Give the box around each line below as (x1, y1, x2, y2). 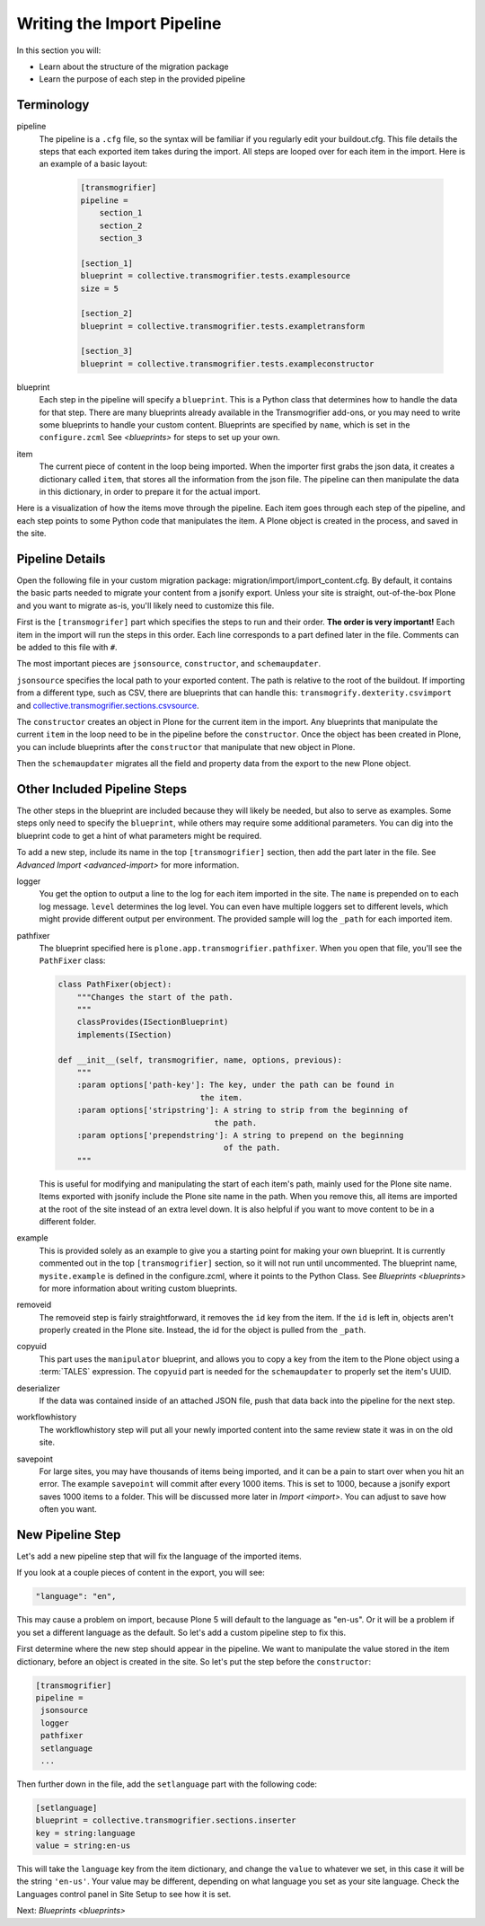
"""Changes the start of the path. (76, 992, 234, 1002)
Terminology (16, 97, 90, 112)
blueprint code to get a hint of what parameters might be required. (16, 830, 262, 841)
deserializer (16, 1383, 60, 1393)
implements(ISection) (76, 1029, 172, 1039)
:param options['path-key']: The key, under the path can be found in (76, 1080, 395, 1091)
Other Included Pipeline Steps (16, 782, 188, 797)
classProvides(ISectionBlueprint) (76, 1017, 229, 1028)
